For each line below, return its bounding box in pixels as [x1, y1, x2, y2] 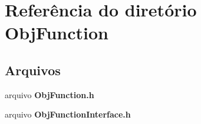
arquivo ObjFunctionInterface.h [5, 108, 131, 120]
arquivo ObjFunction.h [5, 88, 94, 100]
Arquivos [5, 61, 61, 79]
